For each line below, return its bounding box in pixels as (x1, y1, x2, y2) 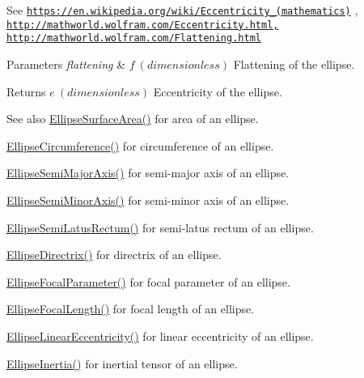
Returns (6, 83, 46, 100)
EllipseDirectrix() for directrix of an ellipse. (6, 246, 222, 263)
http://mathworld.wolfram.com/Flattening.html (6, 32, 261, 45)
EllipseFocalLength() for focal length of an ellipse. (6, 300, 255, 317)
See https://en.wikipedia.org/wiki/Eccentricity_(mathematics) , (6, 2, 358, 18)
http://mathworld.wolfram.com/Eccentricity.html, (6, 19, 279, 31)
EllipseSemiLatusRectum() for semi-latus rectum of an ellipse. (6, 219, 314, 236)
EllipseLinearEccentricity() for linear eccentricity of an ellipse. (6, 327, 314, 344)
